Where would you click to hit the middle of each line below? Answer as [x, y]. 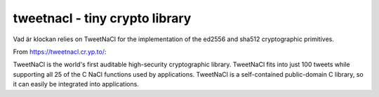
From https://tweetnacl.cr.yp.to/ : [60, 52]
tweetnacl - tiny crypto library [102, 18]
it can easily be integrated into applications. [76, 84]
